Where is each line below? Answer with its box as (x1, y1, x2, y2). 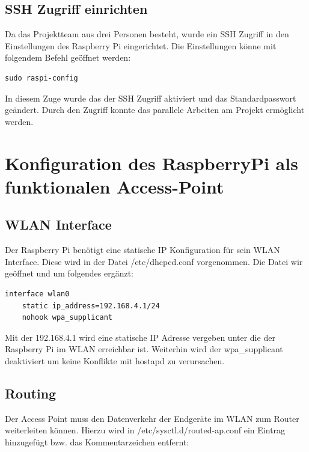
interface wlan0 (5, 289, 70, 298)
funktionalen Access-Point (5, 174, 224, 198)
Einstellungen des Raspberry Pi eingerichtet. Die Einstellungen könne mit (5, 39, 277, 52)
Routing (5, 383, 57, 402)
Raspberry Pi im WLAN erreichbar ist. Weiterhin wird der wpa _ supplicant (5, 343, 283, 355)
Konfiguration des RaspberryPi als (5, 150, 298, 175)
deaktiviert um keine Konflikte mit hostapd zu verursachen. (5, 354, 225, 367)
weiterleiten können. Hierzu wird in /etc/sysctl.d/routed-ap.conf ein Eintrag (5, 424, 286, 436)
